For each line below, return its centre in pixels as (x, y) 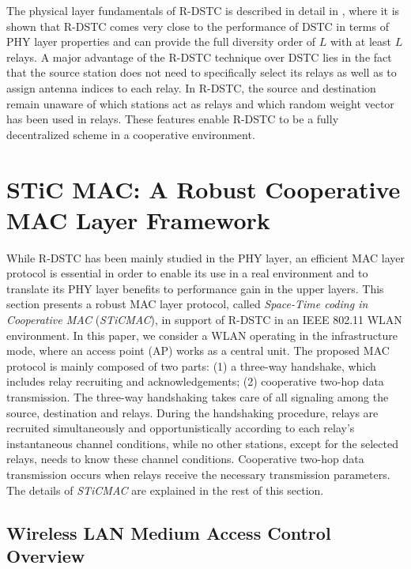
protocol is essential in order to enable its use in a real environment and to (187, 273)
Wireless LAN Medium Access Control (169, 532)
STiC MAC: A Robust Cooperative (204, 188)
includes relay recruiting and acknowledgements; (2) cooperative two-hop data (195, 381)
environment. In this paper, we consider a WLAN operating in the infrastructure (202, 335)
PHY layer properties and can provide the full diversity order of (161, 41)
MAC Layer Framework (138, 219)
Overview (46, 555)
